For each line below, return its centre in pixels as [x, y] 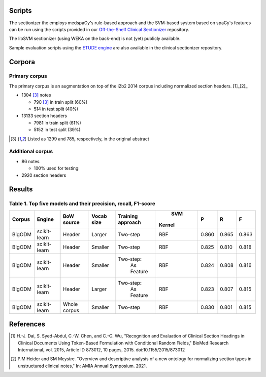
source [71, 222]
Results [21, 189]
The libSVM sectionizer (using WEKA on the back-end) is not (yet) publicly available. [95, 39]
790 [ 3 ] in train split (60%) [61, 102]
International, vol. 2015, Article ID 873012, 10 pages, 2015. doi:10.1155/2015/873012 [101, 350]
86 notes [30, 161]
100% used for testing [56, 168]
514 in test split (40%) [56, 109]
